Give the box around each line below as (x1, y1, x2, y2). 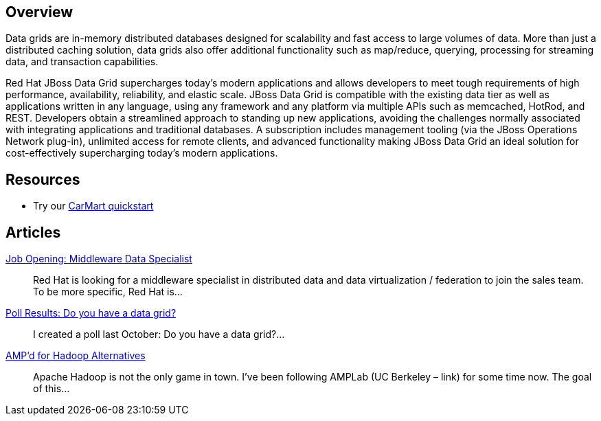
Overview (5, 3, 73, 21)
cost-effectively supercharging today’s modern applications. (5, 147, 278, 159)
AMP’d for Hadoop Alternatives (5, 350, 146, 362)
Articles (5, 223, 61, 241)
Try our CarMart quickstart (33, 200, 154, 212)
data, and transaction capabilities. (5, 56, 159, 68)
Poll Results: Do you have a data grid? (5, 307, 177, 319)
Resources (5, 170, 80, 188)
